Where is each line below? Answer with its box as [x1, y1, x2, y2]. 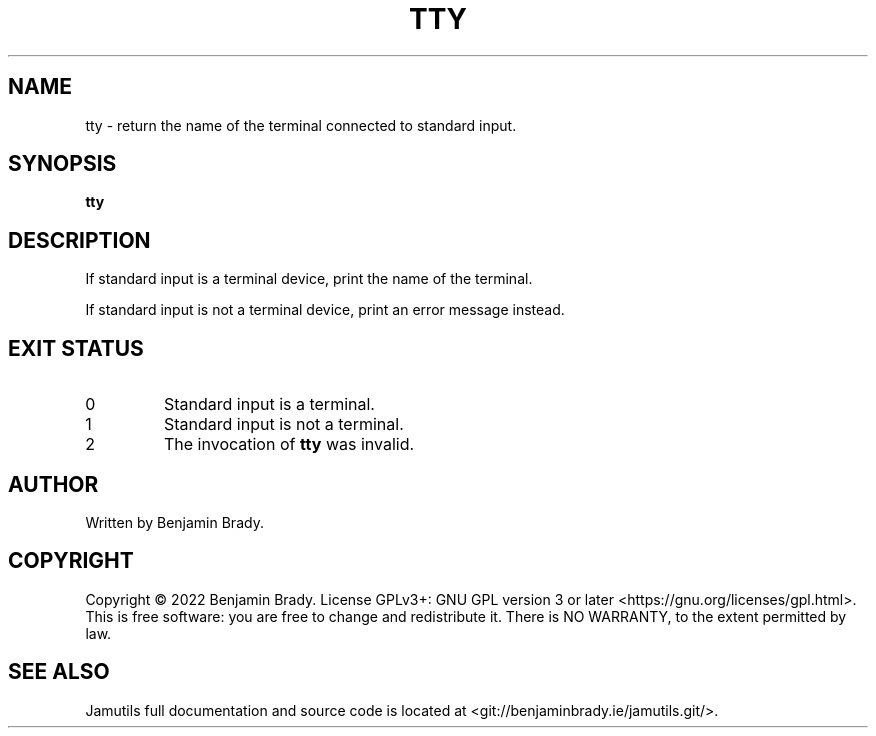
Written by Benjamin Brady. [85, 513, 264, 531]
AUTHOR [8, 471, 99, 497]
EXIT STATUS [8, 335, 144, 361]
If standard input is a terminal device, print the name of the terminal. [85, 270, 533, 288]
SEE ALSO [8, 659, 110, 685]
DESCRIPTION [8, 227, 151, 253]
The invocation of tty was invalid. [163, 434, 415, 455]
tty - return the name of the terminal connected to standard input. [85, 116, 517, 134]
